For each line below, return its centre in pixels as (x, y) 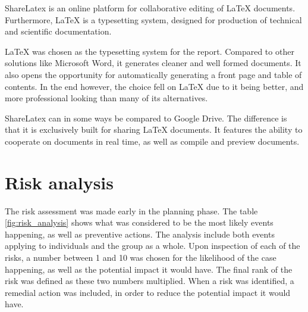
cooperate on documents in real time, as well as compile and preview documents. (152, 141)
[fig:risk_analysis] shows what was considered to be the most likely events (139, 222)
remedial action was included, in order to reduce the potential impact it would (148, 292)
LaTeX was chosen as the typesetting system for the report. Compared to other (150, 51)
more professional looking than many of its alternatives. (106, 98)
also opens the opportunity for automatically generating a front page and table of (153, 74)
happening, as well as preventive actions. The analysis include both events (140, 234)
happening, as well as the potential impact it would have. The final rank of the (149, 269)
